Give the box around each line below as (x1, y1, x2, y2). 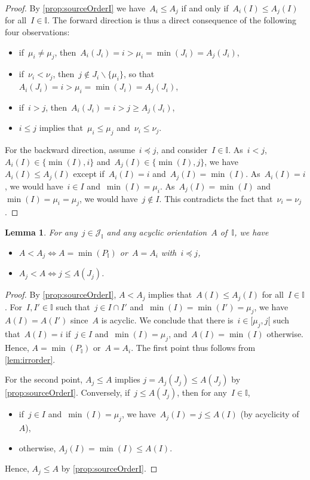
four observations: (5, 26, 70, 38)
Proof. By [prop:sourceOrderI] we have (5, 2, 146, 14)
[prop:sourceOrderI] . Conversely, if (5, 386, 130, 399)
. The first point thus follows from (131, 341, 256, 354)
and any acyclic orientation (106, 225, 207, 238)
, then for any (177, 386, 227, 399)
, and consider (156, 143, 208, 156)
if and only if (181, 2, 229, 14)
